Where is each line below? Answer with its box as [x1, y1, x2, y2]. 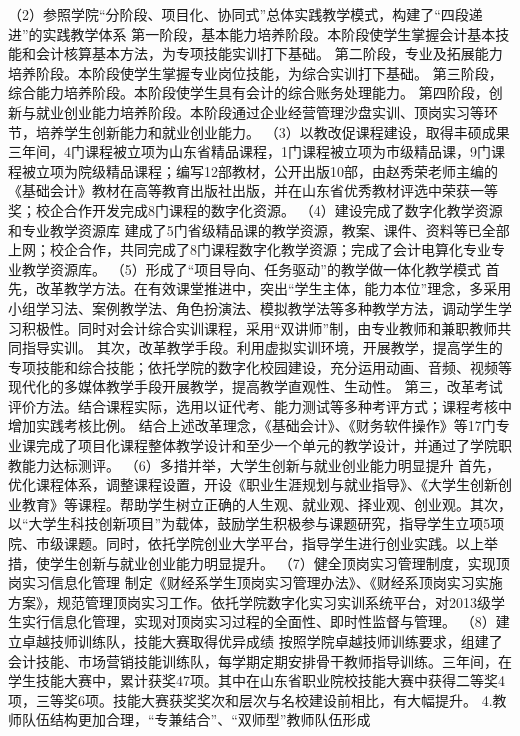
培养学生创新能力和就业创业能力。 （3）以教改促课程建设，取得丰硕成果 [35, 121, 510, 142]
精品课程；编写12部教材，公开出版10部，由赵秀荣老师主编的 [105, 160, 498, 181]
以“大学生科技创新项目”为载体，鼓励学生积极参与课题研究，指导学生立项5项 [8, 513, 505, 534]
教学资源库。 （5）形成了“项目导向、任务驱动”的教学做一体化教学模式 [21, 258, 481, 279]
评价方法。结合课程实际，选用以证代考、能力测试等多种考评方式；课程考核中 [8, 395, 512, 416]
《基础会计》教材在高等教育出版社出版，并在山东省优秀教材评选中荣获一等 [8, 180, 498, 201]
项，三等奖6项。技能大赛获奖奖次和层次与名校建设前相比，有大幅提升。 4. [8, 689, 493, 710]
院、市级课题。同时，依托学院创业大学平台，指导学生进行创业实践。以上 [8, 533, 484, 554]
